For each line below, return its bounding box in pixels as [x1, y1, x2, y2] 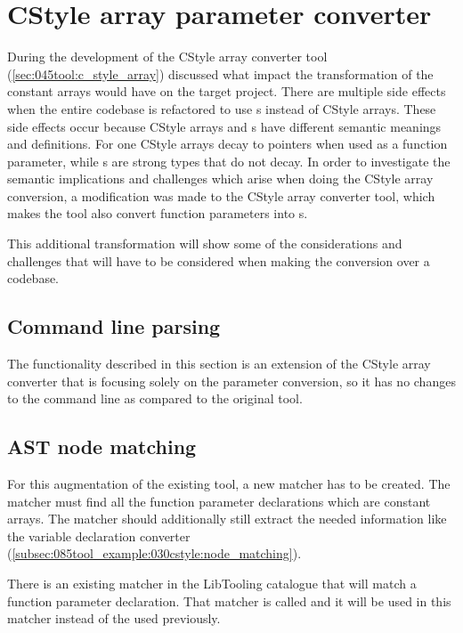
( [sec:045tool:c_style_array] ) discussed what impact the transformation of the [7, 64, 434, 83]
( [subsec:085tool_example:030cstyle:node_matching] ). [7, 544, 302, 563]
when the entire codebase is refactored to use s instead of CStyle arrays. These [7, 99, 436, 118]
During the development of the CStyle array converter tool [7, 47, 328, 66]
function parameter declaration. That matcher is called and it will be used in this [7, 591, 451, 610]
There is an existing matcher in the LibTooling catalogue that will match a [7, 574, 417, 592]
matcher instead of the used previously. [7, 609, 221, 628]
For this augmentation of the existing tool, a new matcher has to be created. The [7, 475, 451, 493]
